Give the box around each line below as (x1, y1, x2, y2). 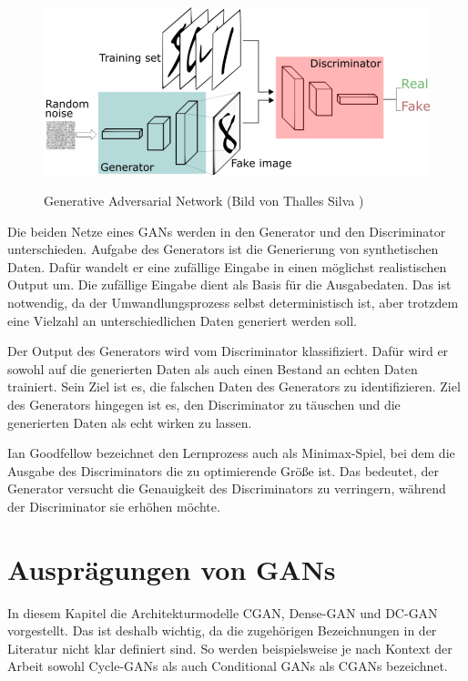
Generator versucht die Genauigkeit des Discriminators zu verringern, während (7, 479, 446, 498)
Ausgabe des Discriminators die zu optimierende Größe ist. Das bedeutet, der (7, 461, 440, 480)
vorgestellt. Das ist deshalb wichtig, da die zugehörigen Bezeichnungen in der (7, 621, 437, 640)
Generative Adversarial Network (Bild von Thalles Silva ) (44, 191, 364, 210)
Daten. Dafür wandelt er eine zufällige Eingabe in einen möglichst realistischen (7, 257, 447, 276)
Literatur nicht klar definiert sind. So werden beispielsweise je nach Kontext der (7, 638, 453, 657)
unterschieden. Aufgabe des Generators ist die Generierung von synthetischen (7, 239, 439, 259)
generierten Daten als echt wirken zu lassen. (7, 412, 252, 432)
